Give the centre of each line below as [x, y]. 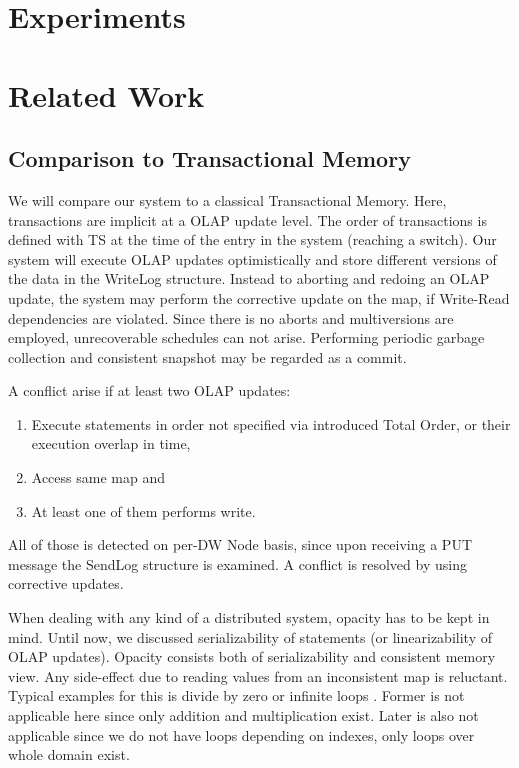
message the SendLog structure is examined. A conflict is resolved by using [237, 563]
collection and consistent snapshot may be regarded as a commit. [207, 356]
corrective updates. [66, 583]
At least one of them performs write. [143, 510]
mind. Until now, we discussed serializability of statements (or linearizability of [250, 636]
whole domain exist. [69, 754]
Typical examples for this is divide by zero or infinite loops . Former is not [236, 695]
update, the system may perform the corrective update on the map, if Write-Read [259, 297]
